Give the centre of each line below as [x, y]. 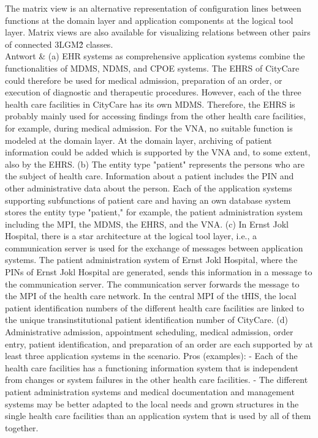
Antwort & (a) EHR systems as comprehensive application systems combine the [155, 56]
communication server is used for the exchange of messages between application [154, 247]
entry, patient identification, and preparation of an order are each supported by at [159, 343]
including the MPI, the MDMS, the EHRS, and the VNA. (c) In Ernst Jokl [147, 224]
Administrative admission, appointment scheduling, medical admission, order [149, 332]
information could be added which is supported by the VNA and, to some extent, [158, 152]
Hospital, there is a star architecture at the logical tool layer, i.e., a [131, 236]
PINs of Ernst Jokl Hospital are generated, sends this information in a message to [159, 272]
